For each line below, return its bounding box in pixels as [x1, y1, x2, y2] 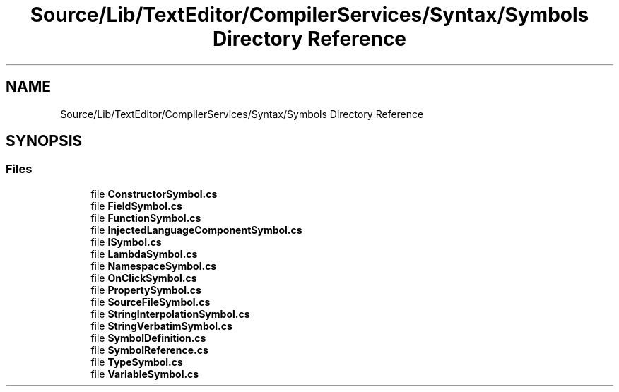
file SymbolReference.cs [90, 343, 208, 356]
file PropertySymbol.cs [90, 283, 201, 296]
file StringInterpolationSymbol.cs [90, 307, 250, 320]
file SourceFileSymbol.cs [90, 295, 211, 308]
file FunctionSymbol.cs [90, 211, 201, 224]
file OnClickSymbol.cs [90, 271, 197, 284]
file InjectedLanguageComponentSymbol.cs [90, 223, 302, 236]
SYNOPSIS [6, 132, 83, 150]
